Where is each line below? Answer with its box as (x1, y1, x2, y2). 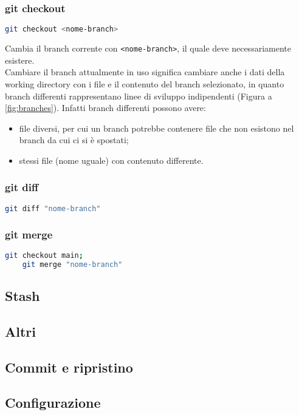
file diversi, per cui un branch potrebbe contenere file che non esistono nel (19, 121, 294, 134)
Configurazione (5, 393, 101, 412)
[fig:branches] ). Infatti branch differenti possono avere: (5, 101, 206, 114)
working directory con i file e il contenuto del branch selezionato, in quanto (5, 77, 284, 90)
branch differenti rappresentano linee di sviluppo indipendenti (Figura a (5, 89, 272, 102)
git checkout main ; (5, 251, 83, 260)
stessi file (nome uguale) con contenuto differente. (19, 154, 204, 166)
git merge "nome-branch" (22, 260, 123, 269)
